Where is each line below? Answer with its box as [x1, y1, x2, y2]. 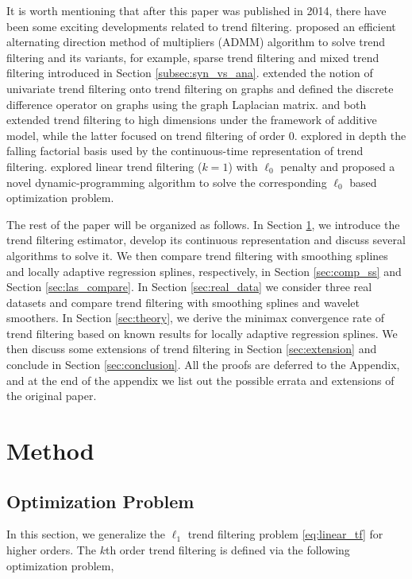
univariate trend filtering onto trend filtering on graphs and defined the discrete [6, 80, 394, 96]
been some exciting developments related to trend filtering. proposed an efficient [6, 17, 396, 34]
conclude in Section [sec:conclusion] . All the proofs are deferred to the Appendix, [6, 356, 400, 373]
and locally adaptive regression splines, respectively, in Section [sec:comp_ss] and [6, 262, 402, 279]
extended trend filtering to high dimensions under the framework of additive [6, 111, 377, 128]
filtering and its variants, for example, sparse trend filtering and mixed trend [6, 49, 379, 65]
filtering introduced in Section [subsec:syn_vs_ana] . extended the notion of [6, 64, 373, 81]
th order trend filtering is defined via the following [105, 542, 350, 558]
